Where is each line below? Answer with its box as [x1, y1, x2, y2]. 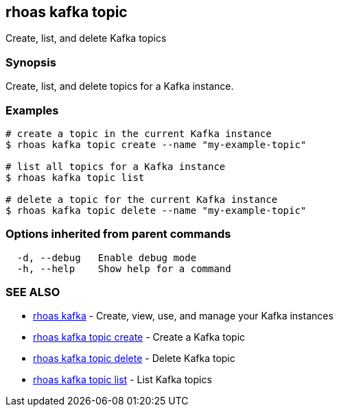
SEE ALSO [5, 285, 60, 300]
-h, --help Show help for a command [16, 263, 231, 274]
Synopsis [5, 55, 56, 69]
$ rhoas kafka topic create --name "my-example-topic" [5, 138, 307, 150]
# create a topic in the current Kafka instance [5, 128, 272, 139]
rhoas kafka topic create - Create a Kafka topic [33, 331, 246, 343]
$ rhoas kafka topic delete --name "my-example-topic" [5, 204, 307, 216]
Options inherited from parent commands [5, 227, 231, 241]
